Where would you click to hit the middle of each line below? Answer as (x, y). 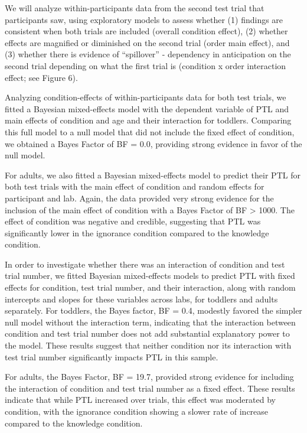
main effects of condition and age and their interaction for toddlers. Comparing (148, 120)
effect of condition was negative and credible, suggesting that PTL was (133, 221)
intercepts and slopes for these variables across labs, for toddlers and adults (141, 299)
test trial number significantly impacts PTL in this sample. (112, 357)
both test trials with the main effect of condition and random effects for (135, 186)
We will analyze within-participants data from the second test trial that (135, 8)
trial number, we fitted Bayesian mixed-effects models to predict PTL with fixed (150, 276)
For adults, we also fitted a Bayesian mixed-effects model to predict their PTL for (153, 175)
